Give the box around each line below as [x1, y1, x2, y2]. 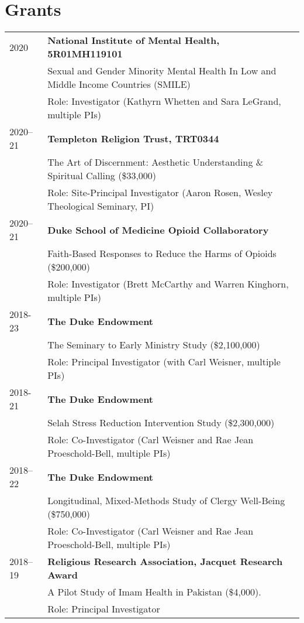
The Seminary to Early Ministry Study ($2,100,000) [47, 338, 260, 352]
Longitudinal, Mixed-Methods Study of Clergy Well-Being [47, 494, 285, 508]
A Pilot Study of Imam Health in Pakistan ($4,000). [47, 585, 261, 599]
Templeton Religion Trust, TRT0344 [47, 131, 219, 145]
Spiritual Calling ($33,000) [47, 169, 157, 183]
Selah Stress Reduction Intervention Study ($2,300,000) [47, 416, 275, 430]
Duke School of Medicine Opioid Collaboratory [47, 222, 269, 237]
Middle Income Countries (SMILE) [47, 77, 191, 91]
